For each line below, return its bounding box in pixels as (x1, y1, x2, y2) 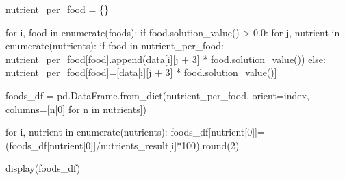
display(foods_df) (5, 161, 81, 175)
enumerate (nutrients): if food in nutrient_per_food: (5, 38, 224, 53)
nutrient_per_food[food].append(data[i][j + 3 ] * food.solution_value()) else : (5, 51, 326, 66)
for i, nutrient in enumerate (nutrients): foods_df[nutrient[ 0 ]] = (5, 125, 265, 139)
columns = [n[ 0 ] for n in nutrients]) (5, 101, 147, 116)
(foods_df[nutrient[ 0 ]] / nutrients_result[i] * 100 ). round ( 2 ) (5, 138, 240, 152)
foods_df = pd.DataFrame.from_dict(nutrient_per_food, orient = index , (5, 88, 309, 102)
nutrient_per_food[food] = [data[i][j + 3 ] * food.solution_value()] (5, 65, 277, 79)
